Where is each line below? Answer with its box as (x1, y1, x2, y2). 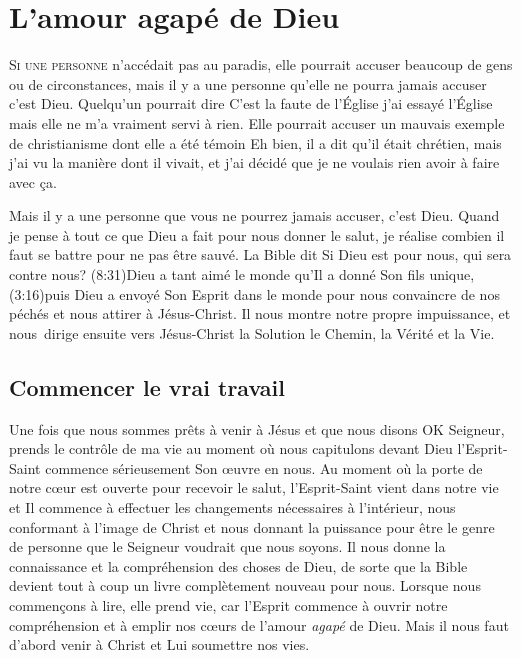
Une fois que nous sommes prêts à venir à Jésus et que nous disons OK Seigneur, (9, 418, 505, 439)
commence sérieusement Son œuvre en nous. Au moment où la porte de (45, 457, 483, 478)
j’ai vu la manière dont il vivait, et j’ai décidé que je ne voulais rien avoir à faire (9, 152, 500, 173)
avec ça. (9, 171, 57, 192)
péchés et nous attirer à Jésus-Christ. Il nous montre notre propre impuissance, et (9, 303, 511, 324)
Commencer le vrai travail (9, 371, 285, 402)
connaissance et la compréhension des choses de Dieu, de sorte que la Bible (9, 555, 468, 576)
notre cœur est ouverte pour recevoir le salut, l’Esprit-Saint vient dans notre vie (9, 477, 499, 498)
